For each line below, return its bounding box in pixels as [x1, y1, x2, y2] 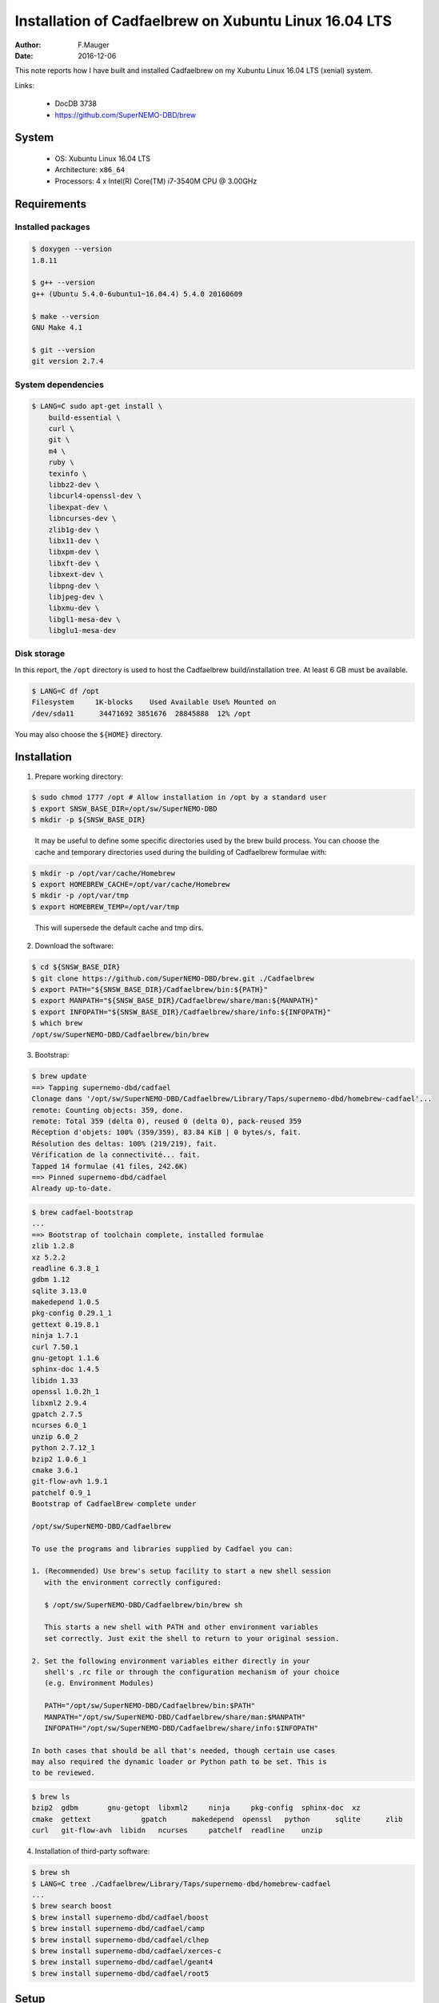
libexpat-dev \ [48, 502, 108, 512]
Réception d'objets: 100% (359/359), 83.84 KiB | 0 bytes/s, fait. [31, 1128, 302, 1137]
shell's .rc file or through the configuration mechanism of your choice [44, 1667, 340, 1676]
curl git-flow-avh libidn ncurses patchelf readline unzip [31, 1826, 323, 1835]
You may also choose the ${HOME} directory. [14, 729, 163, 739]
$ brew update [31, 1072, 87, 1081]
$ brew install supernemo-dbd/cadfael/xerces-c [31, 1946, 221, 1955]
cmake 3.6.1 [31, 1465, 79, 1474]
